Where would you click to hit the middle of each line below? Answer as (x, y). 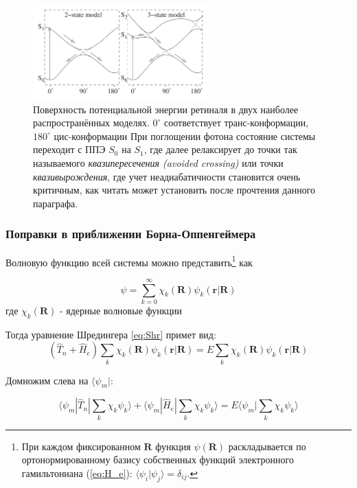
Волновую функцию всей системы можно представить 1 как (129, 261)
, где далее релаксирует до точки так (220, 149)
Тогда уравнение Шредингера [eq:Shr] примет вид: (111, 334)
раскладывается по (267, 446)
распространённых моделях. (91, 123)
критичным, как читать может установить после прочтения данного (174, 190)
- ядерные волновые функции (120, 310)
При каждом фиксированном (81, 446)
